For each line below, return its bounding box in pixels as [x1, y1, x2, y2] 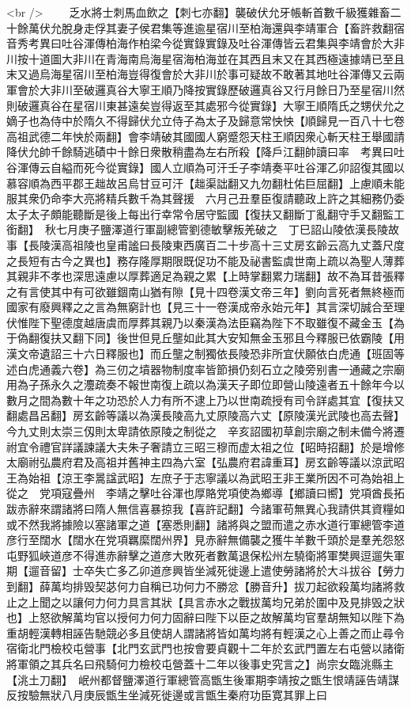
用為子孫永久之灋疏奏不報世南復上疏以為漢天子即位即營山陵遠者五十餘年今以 [6, 376, 405, 393]
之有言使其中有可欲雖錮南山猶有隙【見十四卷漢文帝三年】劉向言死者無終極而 [6, 283, 405, 299]
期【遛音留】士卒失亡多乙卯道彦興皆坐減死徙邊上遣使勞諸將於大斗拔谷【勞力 [6, 562, 405, 579]
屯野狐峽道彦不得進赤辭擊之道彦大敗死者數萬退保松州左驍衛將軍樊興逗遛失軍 [6, 546, 405, 563]
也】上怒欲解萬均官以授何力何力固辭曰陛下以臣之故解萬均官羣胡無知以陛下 [6, 609, 394, 626]
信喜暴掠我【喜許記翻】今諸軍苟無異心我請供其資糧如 [127, 501, 405, 516]
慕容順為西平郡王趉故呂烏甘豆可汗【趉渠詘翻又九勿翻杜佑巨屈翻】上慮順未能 [6, 174, 405, 191]
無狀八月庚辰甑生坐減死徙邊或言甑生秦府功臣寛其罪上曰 [39, 687, 327, 703]
